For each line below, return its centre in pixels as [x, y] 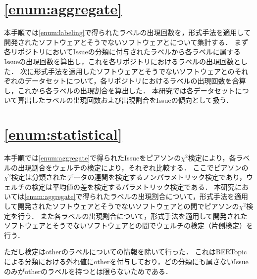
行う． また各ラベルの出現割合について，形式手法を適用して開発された [132, 216]
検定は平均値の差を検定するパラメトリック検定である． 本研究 [133, 186]
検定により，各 [212, 158]
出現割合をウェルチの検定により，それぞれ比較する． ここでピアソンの [133, 167]
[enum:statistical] [63, 134]
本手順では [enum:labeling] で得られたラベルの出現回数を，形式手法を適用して [128, 32]
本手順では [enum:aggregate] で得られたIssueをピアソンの [93, 158]
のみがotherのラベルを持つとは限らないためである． [88, 271]
